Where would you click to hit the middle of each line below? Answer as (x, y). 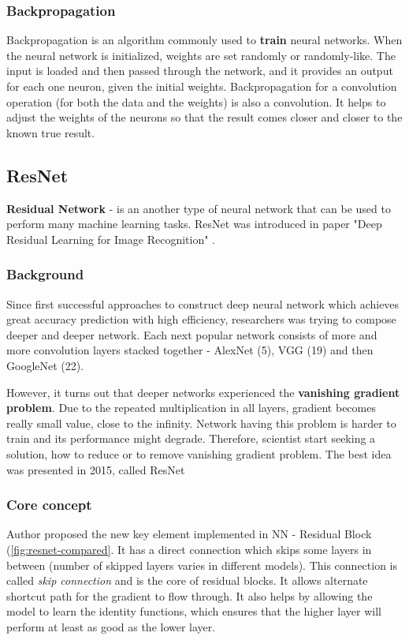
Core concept (49, 505)
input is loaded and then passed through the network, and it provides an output (200, 71)
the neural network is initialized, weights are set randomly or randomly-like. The (201, 55)
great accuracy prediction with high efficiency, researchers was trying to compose (201, 319)
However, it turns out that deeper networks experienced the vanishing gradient (203, 392)
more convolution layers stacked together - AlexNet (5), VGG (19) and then (190, 350)
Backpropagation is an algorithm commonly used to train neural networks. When (204, 40)
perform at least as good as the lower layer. (111, 626)
